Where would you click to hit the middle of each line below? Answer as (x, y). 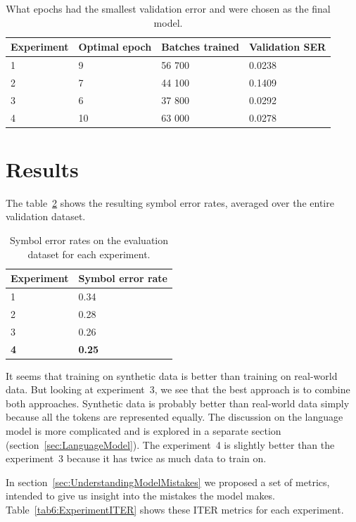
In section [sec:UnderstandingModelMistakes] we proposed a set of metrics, (168, 482)
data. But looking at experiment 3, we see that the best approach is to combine (178, 389)
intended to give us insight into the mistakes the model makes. (141, 496)
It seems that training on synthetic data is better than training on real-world (172, 375)
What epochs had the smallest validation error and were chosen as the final (168, 8)
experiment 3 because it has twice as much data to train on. (136, 458)
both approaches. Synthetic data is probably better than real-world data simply (178, 403)
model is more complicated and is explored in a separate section (144, 431)
